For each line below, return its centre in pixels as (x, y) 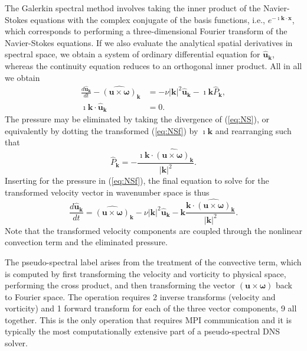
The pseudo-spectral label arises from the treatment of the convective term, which (153, 261)
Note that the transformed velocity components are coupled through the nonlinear (153, 230)
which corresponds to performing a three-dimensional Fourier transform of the (146, 31)
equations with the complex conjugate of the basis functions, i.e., (148, 19)
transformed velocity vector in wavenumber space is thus (107, 192)
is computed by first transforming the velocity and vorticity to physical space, (146, 273)
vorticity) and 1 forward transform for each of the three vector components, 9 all (151, 308)
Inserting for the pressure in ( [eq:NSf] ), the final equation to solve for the (137, 181)
